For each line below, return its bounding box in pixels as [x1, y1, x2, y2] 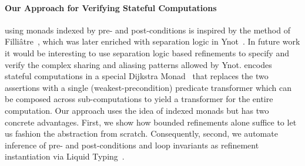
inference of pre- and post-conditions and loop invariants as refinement [5, 138, 259, 151]
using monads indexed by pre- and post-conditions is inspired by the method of [5, 23, 290, 36]
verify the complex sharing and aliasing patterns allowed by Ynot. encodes [5, 58, 272, 70]
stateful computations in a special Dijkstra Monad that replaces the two [5, 70, 269, 82]
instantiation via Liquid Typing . [5, 150, 125, 162]
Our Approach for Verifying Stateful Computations [5, 1, 217, 13]
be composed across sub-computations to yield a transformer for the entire [5, 93, 273, 105]
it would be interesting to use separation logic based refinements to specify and [5, 46, 289, 59]
